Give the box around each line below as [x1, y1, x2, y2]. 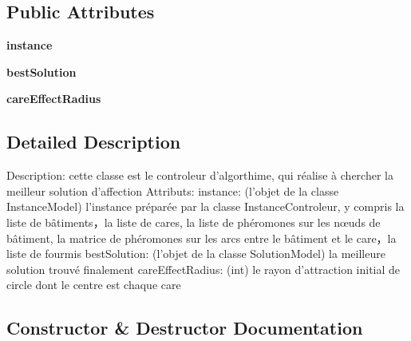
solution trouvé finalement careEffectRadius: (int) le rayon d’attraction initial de [6, 260, 401, 277]
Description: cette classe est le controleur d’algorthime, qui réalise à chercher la [6, 167, 393, 184]
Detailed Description [6, 129, 181, 154]
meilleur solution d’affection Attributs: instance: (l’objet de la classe [6, 182, 339, 199]
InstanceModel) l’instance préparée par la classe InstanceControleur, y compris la [6, 198, 405, 215]
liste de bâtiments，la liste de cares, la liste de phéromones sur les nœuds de [6, 213, 381, 230]
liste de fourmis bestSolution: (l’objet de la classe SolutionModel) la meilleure [6, 245, 385, 262]
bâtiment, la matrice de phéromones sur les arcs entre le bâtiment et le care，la [6, 229, 397, 246]
